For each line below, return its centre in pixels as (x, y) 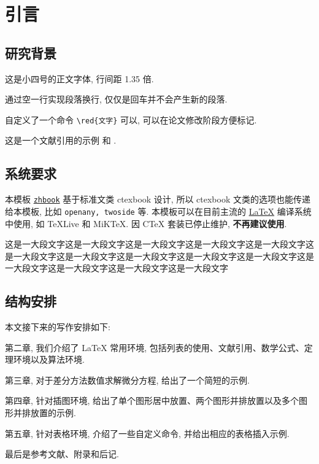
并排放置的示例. (44, 413)
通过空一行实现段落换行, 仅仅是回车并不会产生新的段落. (116, 99)
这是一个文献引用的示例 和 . (61, 140)
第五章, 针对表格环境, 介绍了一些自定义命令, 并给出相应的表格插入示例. (147, 433)
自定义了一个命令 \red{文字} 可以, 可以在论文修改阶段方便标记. (131, 119)
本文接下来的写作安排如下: (58, 327)
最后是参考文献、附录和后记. (62, 454)
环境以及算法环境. (49, 359)
